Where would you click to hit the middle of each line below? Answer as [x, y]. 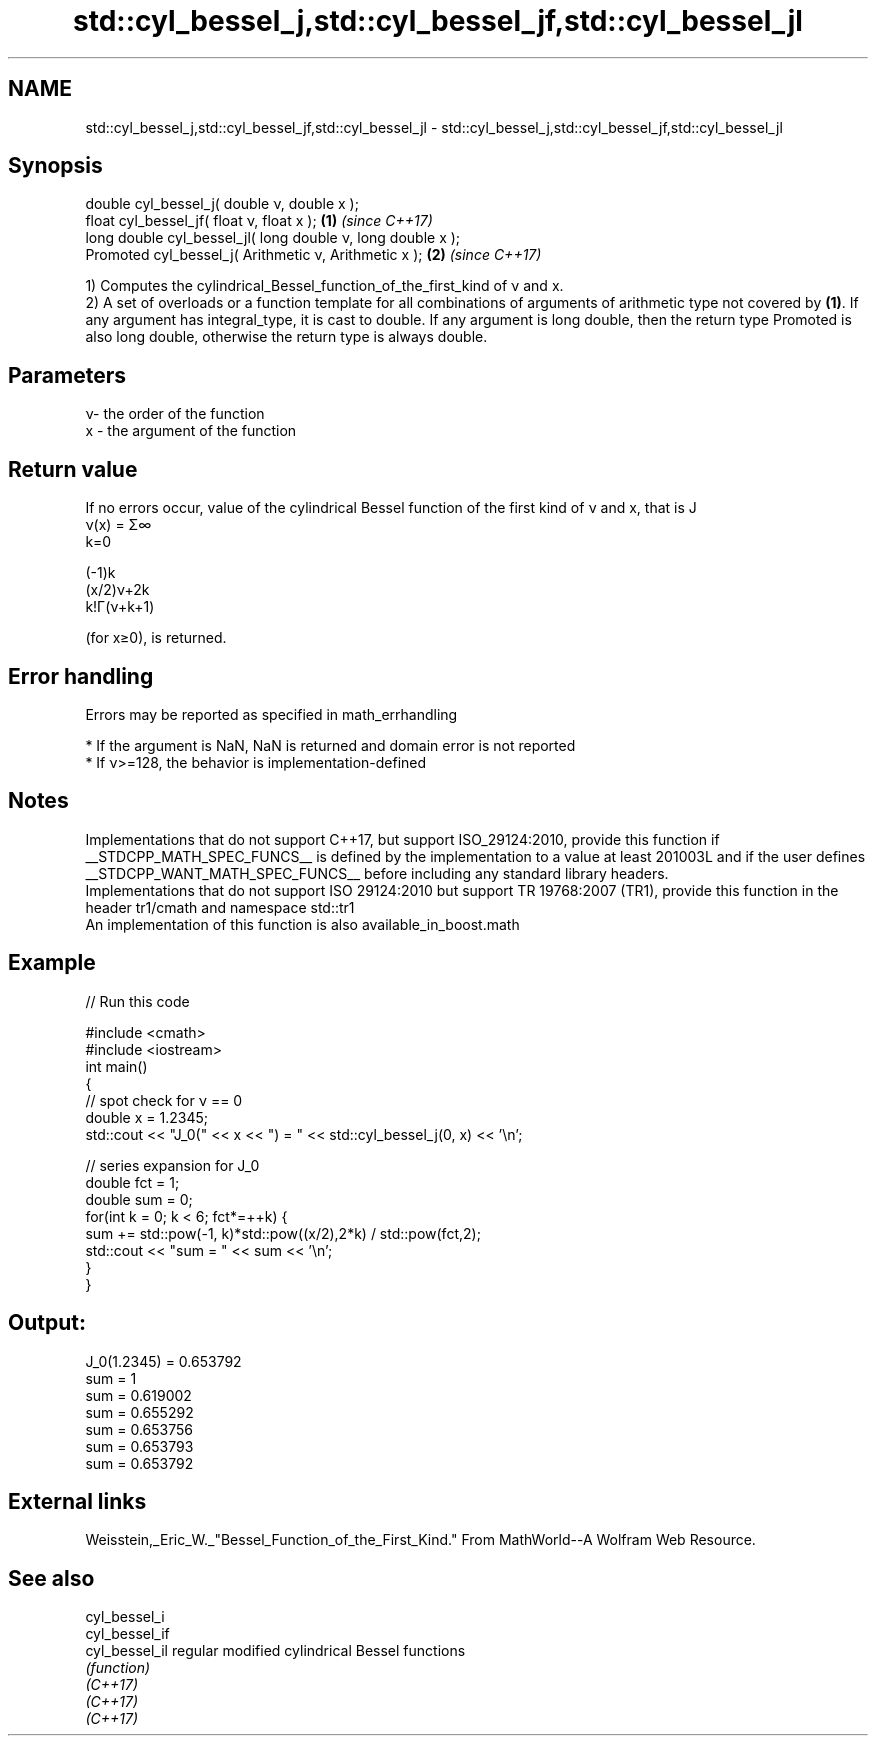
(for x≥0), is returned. [156, 638]
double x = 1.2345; [146, 1117]
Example [52, 963]
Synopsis [55, 166]
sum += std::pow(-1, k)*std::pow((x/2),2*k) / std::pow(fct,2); [283, 1233]
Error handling [81, 676]
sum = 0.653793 [139, 1446]
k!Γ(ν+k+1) [120, 607]
